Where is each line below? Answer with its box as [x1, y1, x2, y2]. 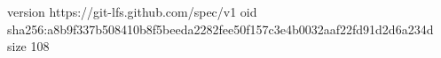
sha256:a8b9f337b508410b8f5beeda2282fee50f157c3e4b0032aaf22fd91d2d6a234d [7, 19, 434, 38]
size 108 [7, 37, 50, 55]
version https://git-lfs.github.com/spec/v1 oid [7, 3, 257, 20]
